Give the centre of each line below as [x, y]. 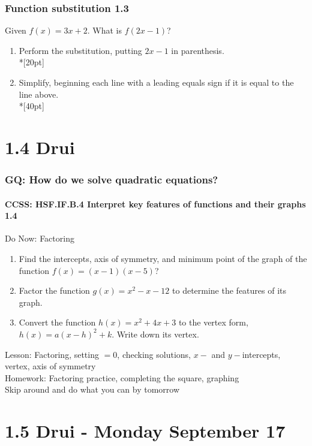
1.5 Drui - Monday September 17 [145, 431]
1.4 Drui [40, 147]
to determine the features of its [229, 290]
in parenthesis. [198, 50]
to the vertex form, [213, 322]
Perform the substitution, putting [80, 50]
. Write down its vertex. [155, 334]
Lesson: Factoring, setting [52, 354]
